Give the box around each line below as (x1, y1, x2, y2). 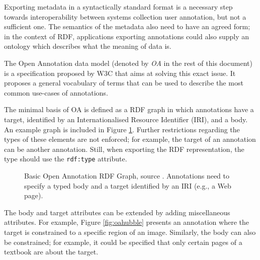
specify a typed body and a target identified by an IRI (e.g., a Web (24, 180, 231, 191)
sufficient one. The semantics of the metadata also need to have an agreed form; (4, 21, 250, 32)
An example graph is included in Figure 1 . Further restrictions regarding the (4, 124, 240, 134)
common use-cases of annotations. (4, 87, 108, 98)
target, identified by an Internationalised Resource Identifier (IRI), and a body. (4, 114, 248, 124)
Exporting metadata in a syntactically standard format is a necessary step (4, 2, 233, 12)
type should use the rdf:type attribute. (4, 153, 127, 164)
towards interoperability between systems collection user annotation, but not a (4, 11, 246, 22)
